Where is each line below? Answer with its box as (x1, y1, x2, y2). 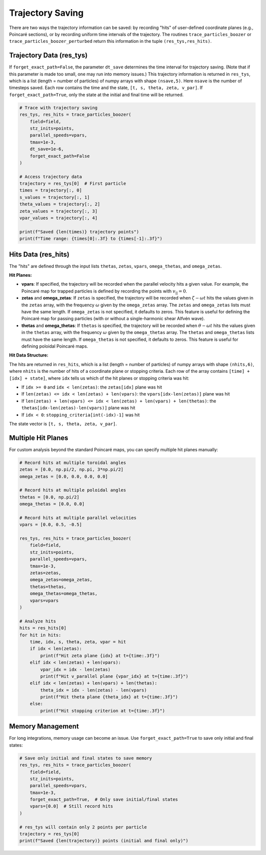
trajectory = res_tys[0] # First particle (19, 181, 127, 187)
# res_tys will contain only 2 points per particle (19, 824, 147, 830)
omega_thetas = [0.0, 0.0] (19, 501, 85, 507)
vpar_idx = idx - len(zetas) (40, 666, 111, 672)
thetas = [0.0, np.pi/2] (19, 494, 80, 500)
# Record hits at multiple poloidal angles (19, 488, 127, 493)
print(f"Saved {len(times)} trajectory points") (19, 229, 139, 234)
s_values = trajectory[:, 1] (19, 195, 90, 200)
